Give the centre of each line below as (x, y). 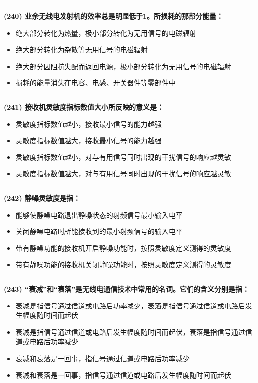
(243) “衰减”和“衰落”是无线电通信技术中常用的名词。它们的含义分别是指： (127, 288)
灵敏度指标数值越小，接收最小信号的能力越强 (89, 123)
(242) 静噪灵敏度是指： (42, 197)
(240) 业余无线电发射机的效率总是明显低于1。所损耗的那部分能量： (114, 16)
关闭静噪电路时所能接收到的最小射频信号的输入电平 (99, 231)
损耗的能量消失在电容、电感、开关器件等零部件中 (96, 83)
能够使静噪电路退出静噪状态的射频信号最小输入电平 (99, 214)
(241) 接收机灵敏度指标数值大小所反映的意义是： (84, 107)
